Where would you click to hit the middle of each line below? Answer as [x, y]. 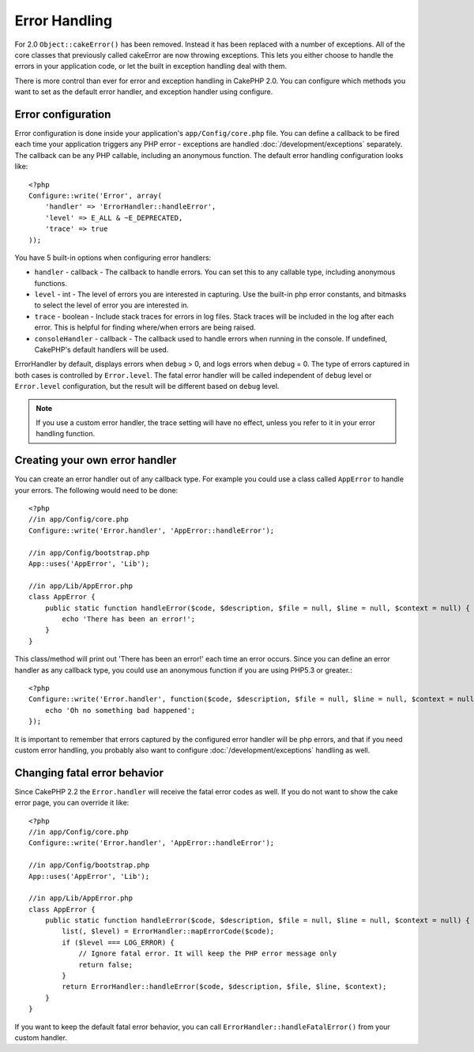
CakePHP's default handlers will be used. [102, 350]
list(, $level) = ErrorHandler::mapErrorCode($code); [168, 931]
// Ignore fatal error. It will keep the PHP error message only [208, 954]
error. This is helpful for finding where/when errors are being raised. [145, 327]
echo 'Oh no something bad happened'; [120, 710]
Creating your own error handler [96, 460]
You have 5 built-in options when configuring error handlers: [113, 258]
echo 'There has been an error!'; [129, 619]
